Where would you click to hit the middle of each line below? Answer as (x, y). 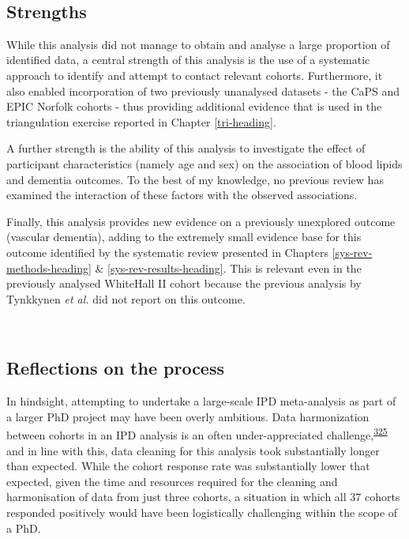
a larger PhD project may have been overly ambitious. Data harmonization (188, 416)
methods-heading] (49, 268)
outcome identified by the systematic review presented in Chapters (167, 252)
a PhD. (24, 528)
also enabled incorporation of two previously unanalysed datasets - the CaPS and (203, 90)
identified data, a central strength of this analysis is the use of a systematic (188, 60)
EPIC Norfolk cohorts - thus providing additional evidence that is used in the (194, 106)
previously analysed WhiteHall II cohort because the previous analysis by (184, 283)
